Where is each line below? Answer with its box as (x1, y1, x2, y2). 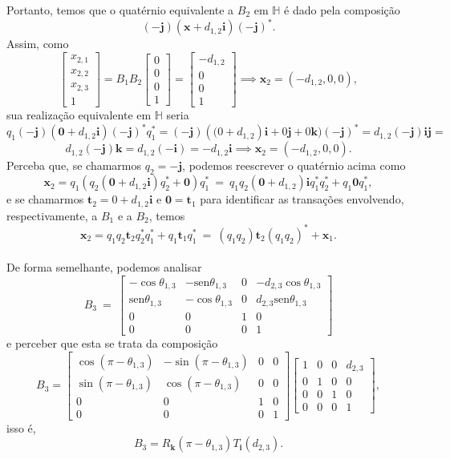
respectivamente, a (6, 207, 98, 223)
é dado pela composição (284, 2, 400, 18)
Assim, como (6, 35, 69, 52)
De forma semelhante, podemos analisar (6, 259, 202, 276)
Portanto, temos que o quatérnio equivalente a (6, 2, 234, 18)
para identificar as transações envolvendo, (200, 191, 404, 207)
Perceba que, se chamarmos (6, 157, 141, 174)
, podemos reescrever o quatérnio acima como (182, 157, 406, 174)
